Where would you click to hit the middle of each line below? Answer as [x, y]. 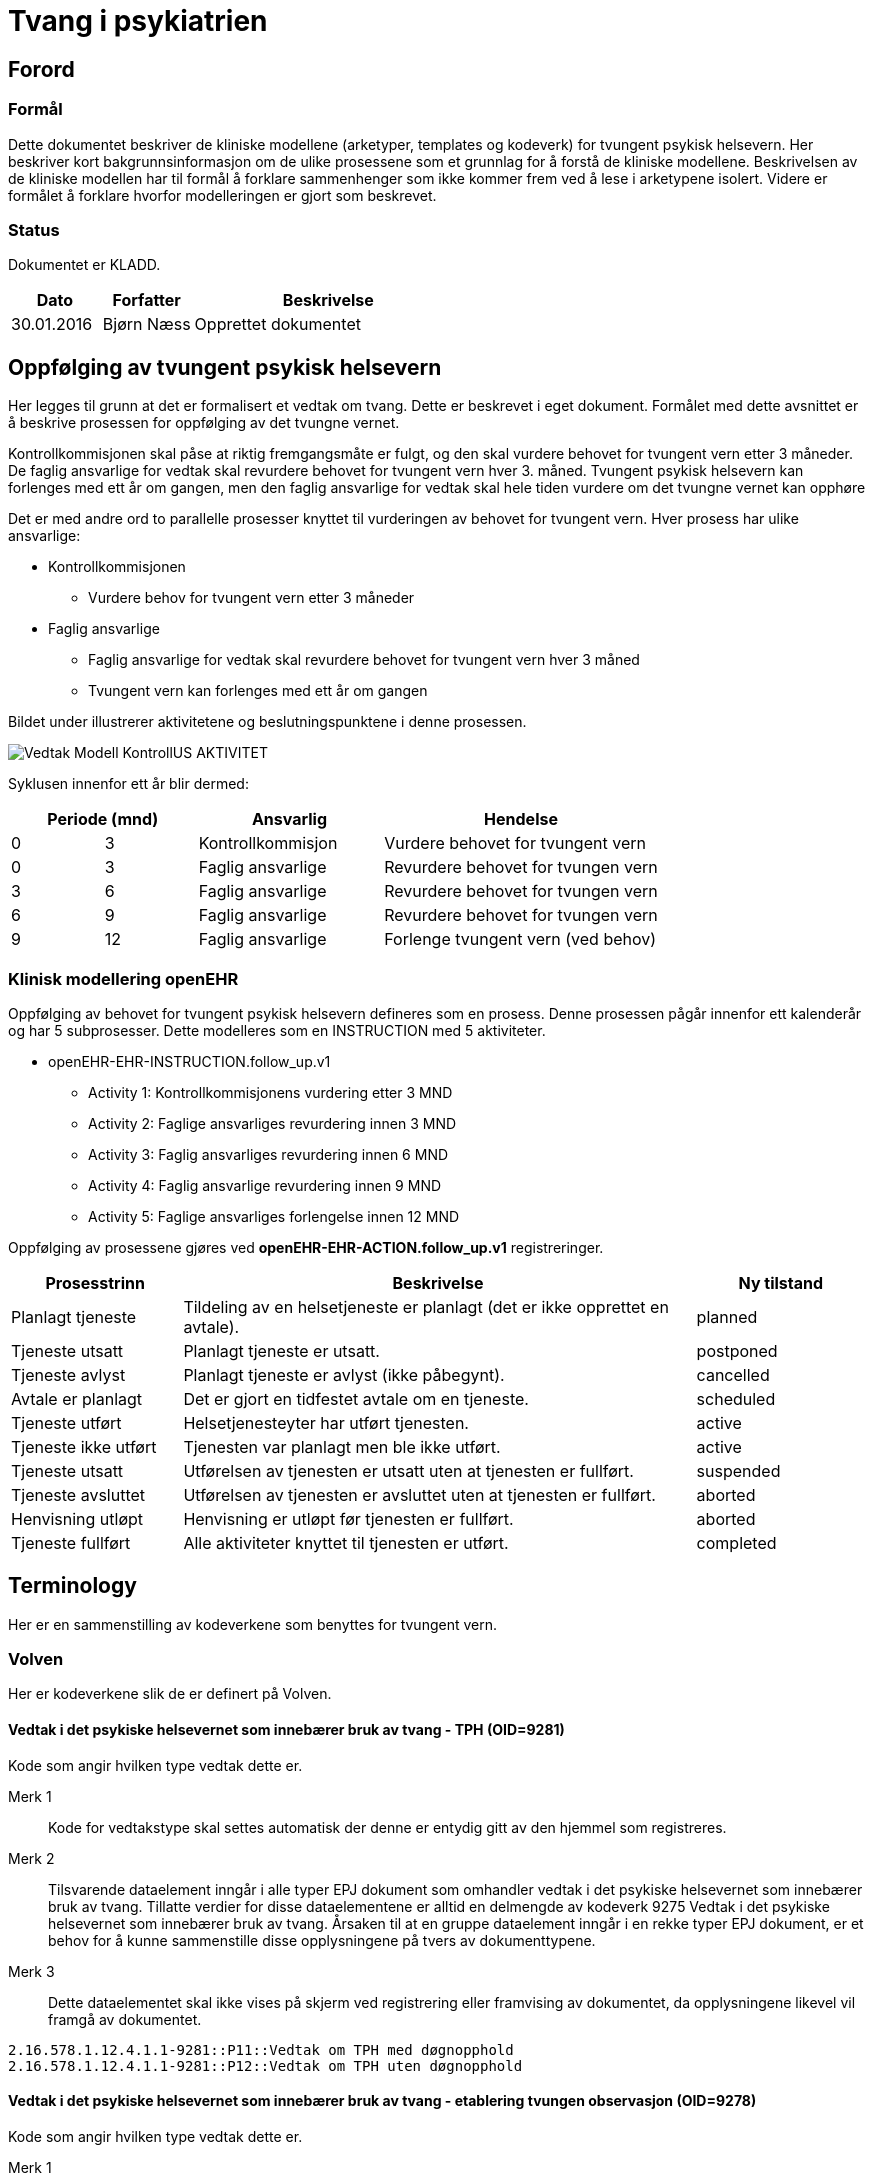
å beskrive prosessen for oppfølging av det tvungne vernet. [204, 423]
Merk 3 [31, 1971]
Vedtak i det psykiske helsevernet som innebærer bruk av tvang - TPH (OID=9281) [286, 1730]
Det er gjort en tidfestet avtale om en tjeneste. [356, 1398]
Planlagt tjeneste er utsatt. [281, 1350]
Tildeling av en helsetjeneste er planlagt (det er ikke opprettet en [426, 1306]
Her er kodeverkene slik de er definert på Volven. [170, 1694]
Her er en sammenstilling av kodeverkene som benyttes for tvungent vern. [252, 1624]
